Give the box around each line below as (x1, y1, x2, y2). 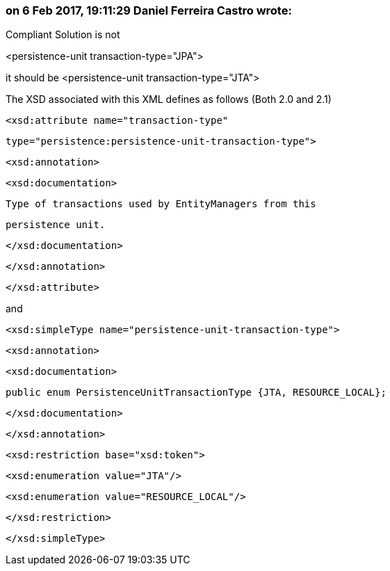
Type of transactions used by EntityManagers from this (6, 198, 316, 210)
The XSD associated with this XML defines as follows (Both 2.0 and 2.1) (6, 93, 332, 106)
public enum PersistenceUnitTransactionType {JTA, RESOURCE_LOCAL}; (6, 387, 387, 399)
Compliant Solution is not (6, 29, 120, 41)
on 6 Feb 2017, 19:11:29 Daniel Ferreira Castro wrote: (6, 3, 292, 17)
